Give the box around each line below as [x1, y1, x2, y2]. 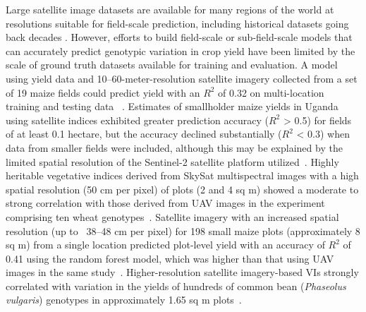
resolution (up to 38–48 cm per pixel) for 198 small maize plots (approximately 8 [6, 223, 360, 238]
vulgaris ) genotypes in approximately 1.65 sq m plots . [6, 292, 242, 307]
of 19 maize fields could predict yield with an [6, 85, 200, 100]
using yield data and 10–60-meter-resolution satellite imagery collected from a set [6, 71, 358, 85]
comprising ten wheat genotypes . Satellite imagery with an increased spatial [6, 209, 339, 224]
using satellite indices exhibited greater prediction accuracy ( [6, 112, 269, 127]
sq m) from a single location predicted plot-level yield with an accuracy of [6, 237, 325, 252]
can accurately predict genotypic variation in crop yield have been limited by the [6, 43, 355, 58]
